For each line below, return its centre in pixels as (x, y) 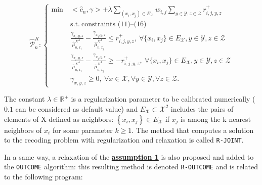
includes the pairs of (202, 108)
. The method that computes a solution (193, 130)
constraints (98, 24)
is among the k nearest (216, 119)
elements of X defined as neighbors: (59, 119)
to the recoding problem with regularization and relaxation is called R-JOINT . (124, 140)
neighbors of (23, 130)
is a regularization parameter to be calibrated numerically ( (163, 99)
